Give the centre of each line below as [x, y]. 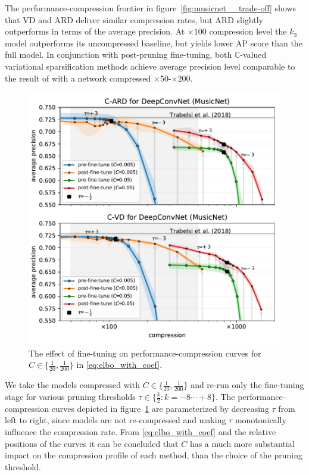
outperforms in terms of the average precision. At [95, 31]
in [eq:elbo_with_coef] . [119, 365]
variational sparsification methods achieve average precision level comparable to [150, 66]
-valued [253, 54]
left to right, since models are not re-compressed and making [116, 420]
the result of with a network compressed [78, 78]
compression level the [248, 31]
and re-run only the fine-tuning [247, 385]
